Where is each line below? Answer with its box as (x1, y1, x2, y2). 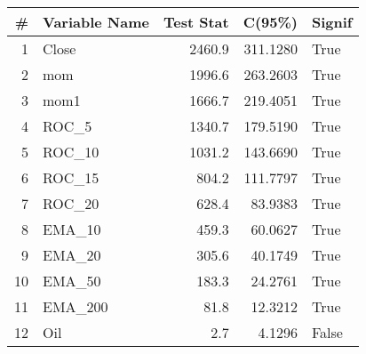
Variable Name (43, 12, 149, 32)
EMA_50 (43, 270, 101, 291)
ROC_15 (43, 167, 99, 188)
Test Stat (163, 12, 229, 32)
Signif (312, 12, 353, 32)
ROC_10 (43, 141, 99, 162)
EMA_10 (43, 219, 101, 239)
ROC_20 (43, 193, 99, 213)
